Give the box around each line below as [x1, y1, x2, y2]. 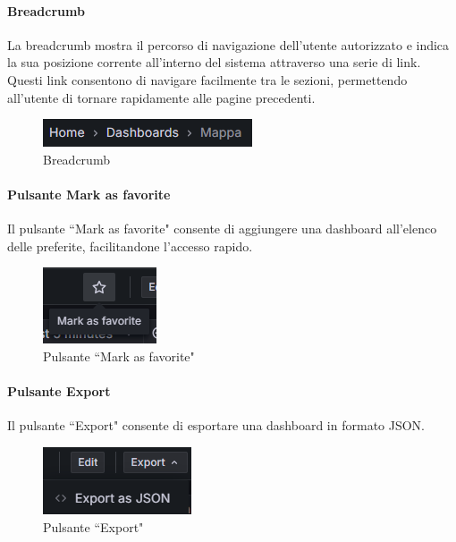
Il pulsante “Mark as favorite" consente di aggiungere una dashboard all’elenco [7, 219, 437, 238]
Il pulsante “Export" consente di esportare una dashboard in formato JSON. [7, 416, 426, 435]
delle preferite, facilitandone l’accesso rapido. [7, 236, 253, 255]
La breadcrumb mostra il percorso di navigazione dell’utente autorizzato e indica [7, 35, 450, 54]
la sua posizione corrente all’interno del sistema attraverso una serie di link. [7, 53, 421, 72]
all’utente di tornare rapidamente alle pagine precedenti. [7, 88, 316, 106]
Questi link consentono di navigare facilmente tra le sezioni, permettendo [7, 70, 408, 89]
